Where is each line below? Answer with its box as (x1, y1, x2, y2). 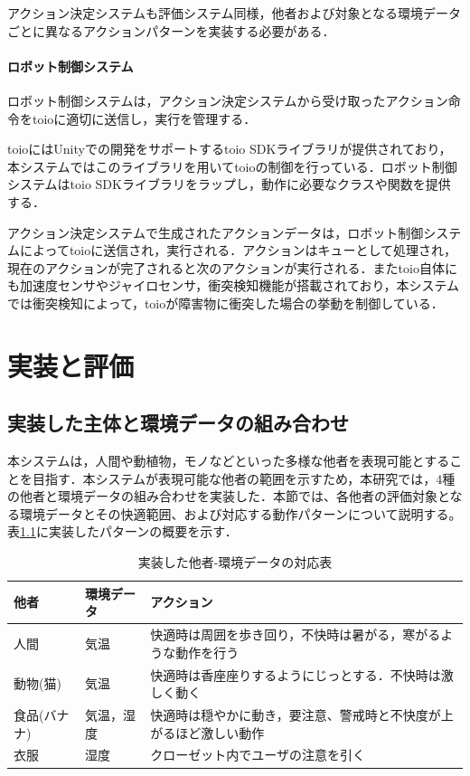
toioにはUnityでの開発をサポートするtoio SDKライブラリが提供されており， (7, 139, 452, 158)
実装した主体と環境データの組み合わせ (7, 409, 349, 437)
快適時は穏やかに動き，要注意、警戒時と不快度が (150, 705, 441, 724)
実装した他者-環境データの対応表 (137, 553, 333, 572)
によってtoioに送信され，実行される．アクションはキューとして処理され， (19, 241, 457, 260)
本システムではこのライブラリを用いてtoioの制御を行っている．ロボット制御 (7, 156, 457, 175)
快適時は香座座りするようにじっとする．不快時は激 (150, 665, 454, 684)
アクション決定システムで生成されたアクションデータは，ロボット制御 (7, 222, 424, 241)
